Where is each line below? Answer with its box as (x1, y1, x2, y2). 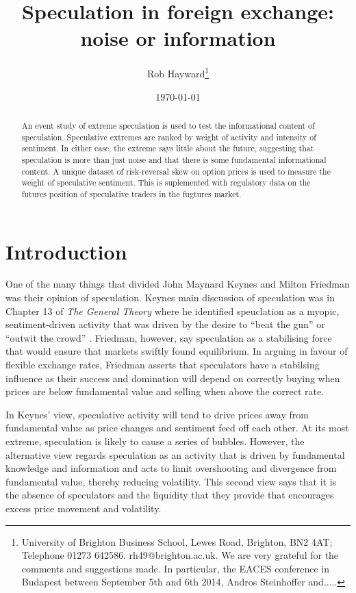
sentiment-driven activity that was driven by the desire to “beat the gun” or (5, 317, 325, 331)
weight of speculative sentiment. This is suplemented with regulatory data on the (21, 177, 311, 188)
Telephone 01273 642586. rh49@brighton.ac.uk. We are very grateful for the (21, 548, 339, 562)
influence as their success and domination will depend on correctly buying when (5, 370, 340, 385)
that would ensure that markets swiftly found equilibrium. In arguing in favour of (5, 344, 348, 358)
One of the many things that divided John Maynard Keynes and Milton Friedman (5, 277, 350, 291)
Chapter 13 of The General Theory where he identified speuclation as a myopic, (5, 303, 340, 318)
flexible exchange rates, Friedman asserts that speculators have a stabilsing (5, 357, 320, 372)
